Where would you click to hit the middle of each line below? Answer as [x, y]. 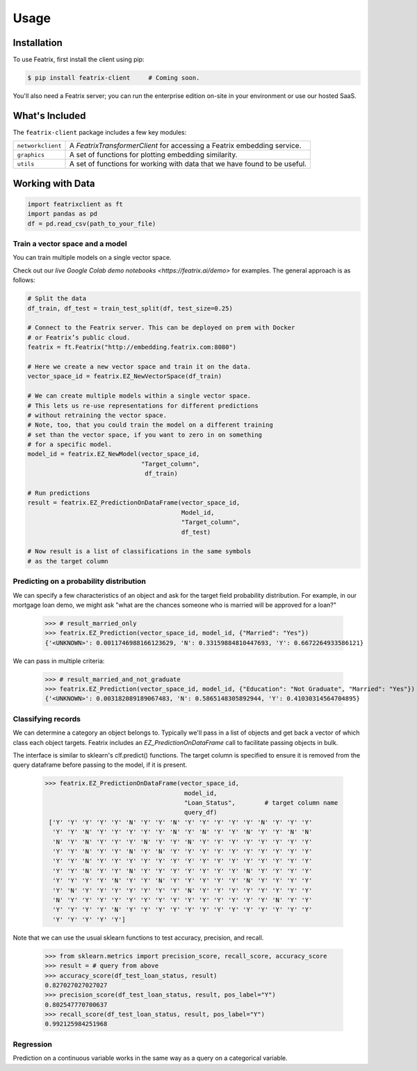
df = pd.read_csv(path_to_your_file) [92, 223]
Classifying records [47, 719]
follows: [24, 280]
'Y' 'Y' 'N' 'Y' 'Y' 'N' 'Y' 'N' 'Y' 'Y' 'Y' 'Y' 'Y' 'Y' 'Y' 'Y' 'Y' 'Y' [182, 852]
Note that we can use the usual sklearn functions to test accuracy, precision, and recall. [138, 938]
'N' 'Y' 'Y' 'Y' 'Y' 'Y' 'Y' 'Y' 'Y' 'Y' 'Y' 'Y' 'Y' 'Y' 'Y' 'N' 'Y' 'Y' [182, 900]
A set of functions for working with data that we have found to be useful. [188, 164]
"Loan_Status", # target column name [261, 803]
